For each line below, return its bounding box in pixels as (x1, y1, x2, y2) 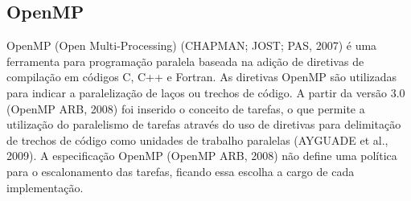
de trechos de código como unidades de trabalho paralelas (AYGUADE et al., (6, 131, 388, 148)
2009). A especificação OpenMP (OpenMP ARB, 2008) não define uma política (6, 147, 397, 164)
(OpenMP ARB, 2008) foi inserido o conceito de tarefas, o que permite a (6, 100, 365, 117)
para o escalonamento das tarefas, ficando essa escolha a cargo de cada (6, 162, 355, 179)
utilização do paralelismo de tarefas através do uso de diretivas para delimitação (6, 116, 401, 133)
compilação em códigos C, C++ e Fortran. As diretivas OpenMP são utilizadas (6, 68, 397, 85)
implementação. (6, 178, 84, 195)
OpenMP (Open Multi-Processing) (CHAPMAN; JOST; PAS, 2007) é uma (6, 37, 377, 54)
